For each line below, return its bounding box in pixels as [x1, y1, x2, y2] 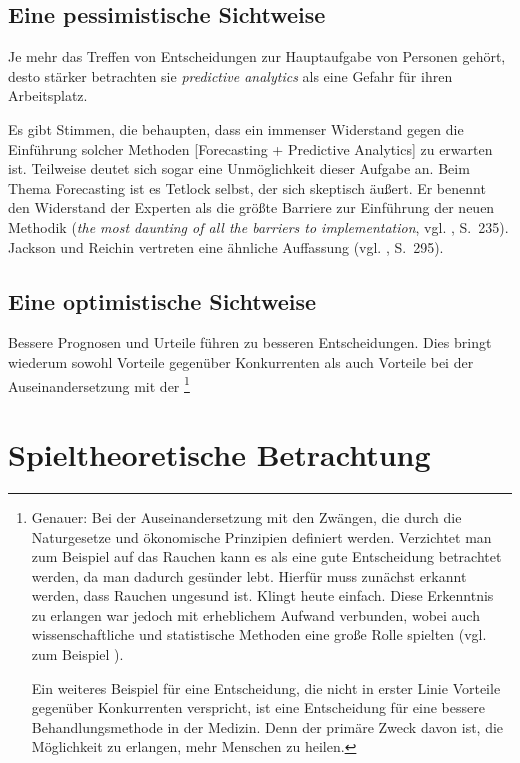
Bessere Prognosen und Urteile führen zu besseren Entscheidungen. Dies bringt [8, 332, 492, 353]
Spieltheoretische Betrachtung [8, 433, 431, 474]
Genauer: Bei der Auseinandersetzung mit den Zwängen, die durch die [31, 506, 462, 527]
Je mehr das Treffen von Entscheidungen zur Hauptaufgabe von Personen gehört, [8, 46, 506, 67]
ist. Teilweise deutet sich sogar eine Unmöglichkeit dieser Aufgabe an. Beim [8, 158, 470, 179]
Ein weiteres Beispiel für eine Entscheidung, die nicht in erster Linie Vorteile [31, 677, 501, 698]
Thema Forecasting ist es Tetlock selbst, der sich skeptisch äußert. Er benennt [8, 177, 486, 198]
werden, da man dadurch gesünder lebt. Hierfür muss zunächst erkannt [31, 565, 467, 586]
